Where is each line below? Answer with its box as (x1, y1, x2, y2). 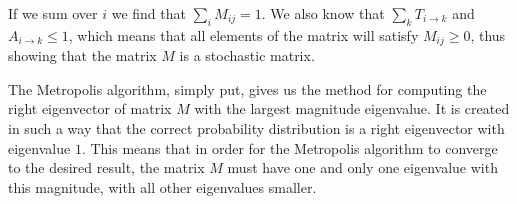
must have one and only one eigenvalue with (227, 157, 498, 178)
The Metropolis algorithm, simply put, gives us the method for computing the (8, 78, 487, 99)
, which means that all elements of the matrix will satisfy (68, 24, 419, 45)
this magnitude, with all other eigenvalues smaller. (8, 176, 317, 197)
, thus (470, 24, 506, 45)
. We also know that (261, 3, 385, 23)
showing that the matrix (8, 45, 157, 66)
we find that (111, 3, 186, 23)
